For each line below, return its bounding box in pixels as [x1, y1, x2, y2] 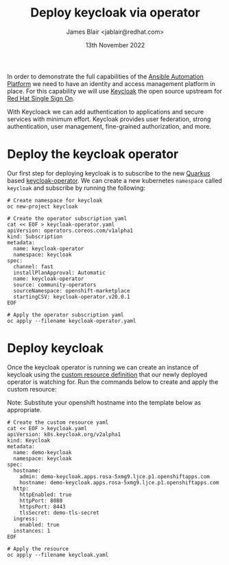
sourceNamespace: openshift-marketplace [13, 287, 130, 294]
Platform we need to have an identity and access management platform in [7, 79, 216, 87]
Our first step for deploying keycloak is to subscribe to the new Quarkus [7, 169, 210, 177]
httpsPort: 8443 [19, 503, 67, 510]
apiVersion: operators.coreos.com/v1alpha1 [7, 227, 134, 234]
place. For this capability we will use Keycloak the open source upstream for [7, 87, 223, 95]
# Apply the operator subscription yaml [7, 311, 125, 318]
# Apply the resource [7, 545, 69, 552]
